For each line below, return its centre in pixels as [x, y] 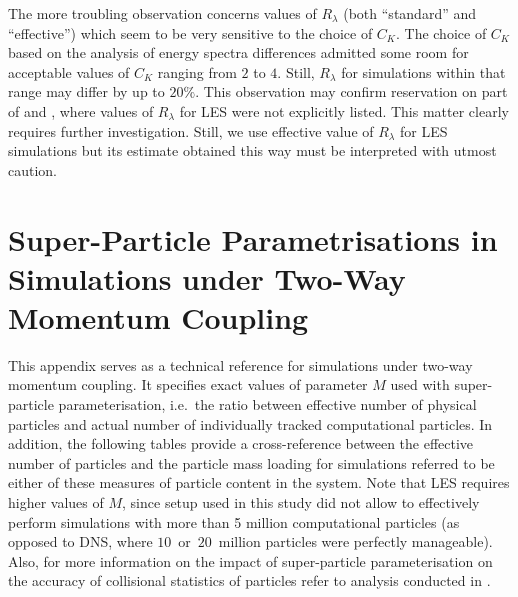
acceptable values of [69, 71]
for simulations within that [423, 71]
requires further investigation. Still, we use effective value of [191, 130]
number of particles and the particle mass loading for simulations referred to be [251, 462]
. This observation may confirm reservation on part [351, 91]
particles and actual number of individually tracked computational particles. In [250, 423]
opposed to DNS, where [80, 541]
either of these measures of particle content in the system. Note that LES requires [259, 482]
